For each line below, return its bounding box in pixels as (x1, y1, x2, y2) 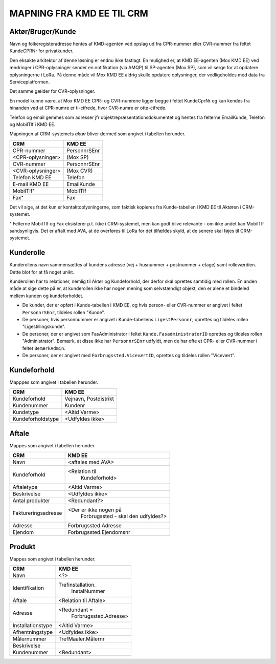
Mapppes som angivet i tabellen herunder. (9, 379, 99, 385)
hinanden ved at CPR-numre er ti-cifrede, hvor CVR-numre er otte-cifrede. (9, 105, 167, 111)
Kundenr (64, 402, 85, 409)
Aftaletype (12, 484, 38, 491)
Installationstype (12, 622, 53, 629)
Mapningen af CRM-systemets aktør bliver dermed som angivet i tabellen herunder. (9, 131, 186, 137)
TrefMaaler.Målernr (58, 635, 105, 642)
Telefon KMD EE (12, 174, 52, 181)
